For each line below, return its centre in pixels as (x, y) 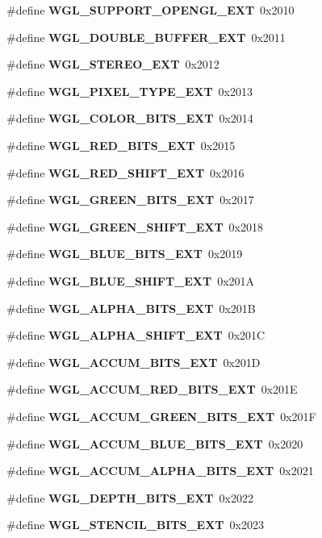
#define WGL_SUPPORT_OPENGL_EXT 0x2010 (151, 10)
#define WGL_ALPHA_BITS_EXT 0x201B (131, 308)
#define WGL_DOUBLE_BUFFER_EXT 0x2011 (146, 37)
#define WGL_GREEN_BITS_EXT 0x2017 (130, 200)
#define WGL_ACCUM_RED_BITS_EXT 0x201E (152, 389)
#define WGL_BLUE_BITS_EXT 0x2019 (125, 254)
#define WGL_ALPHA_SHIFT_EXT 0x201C (136, 335)
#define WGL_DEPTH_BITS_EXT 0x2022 (130, 497)
